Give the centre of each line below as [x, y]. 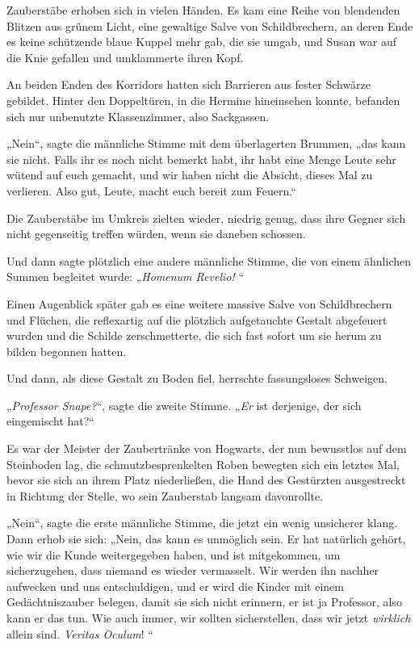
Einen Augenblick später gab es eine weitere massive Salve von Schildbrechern [199, 303]
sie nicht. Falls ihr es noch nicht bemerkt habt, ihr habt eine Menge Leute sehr [201, 159]
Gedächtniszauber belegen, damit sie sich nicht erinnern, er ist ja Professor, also [204, 602]
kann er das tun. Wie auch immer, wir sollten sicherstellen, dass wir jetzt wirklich [209, 618]
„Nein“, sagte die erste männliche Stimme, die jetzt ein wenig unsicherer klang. [202, 523]
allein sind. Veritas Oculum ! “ [80, 633]
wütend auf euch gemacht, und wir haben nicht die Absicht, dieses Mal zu [190, 175]
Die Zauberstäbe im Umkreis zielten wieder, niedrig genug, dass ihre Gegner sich [206, 218]
